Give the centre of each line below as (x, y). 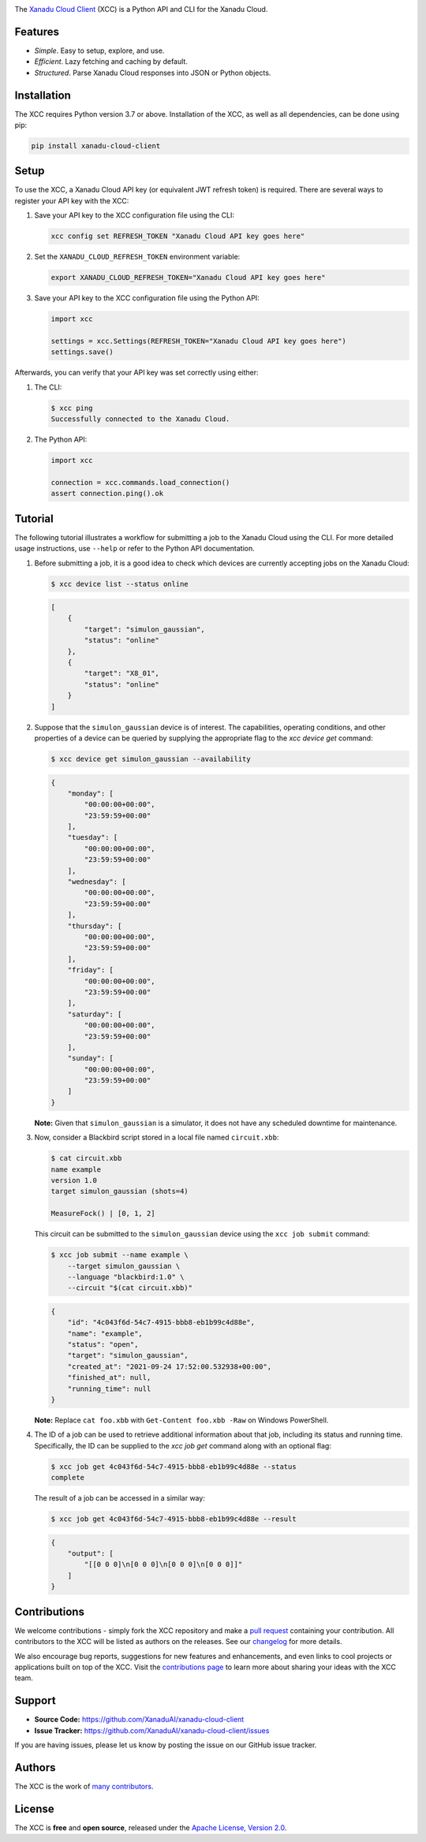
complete (68, 1478)
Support (35, 1700)
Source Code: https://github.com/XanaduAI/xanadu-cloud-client (139, 1720)
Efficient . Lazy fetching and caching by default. (111, 62)
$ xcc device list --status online (120, 584)
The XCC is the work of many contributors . (84, 1786)
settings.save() (82, 352)
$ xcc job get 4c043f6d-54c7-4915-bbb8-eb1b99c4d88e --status (174, 1466)
